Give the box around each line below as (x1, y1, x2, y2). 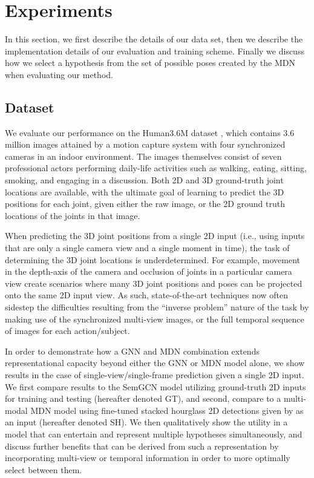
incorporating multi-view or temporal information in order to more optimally (5, 451, 290, 464)
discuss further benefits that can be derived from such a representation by (5, 439, 279, 452)
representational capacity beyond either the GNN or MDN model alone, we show (5, 356, 305, 369)
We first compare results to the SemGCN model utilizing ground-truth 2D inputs (5, 380, 306, 393)
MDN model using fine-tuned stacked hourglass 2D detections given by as (30, 404, 304, 416)
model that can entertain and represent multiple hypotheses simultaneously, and (5, 427, 303, 440)
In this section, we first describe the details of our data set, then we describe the (5, 33, 303, 45)
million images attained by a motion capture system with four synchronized (5, 138, 286, 151)
